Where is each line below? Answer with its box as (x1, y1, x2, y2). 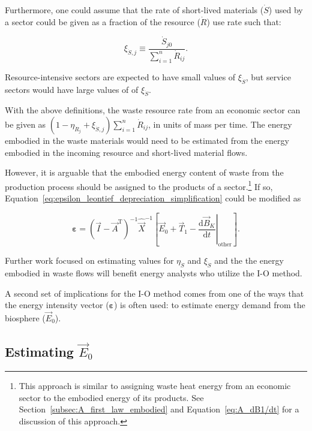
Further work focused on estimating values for (5, 254, 174, 267)
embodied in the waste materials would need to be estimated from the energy (5, 134, 289, 146)
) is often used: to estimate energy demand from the (113, 299, 305, 311)
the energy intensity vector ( (5, 299, 109, 311)
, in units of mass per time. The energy (148, 117, 292, 130)
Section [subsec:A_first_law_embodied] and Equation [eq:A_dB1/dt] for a (19, 403, 299, 415)
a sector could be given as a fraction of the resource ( (5, 15, 200, 28)
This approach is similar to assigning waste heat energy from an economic (19, 379, 291, 392)
